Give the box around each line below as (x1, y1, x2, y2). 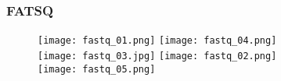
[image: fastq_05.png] (38, 63, 156, 75)
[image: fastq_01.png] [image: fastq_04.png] (38, 35, 277, 47)
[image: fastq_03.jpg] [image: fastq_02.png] (38, 50, 277, 62)
